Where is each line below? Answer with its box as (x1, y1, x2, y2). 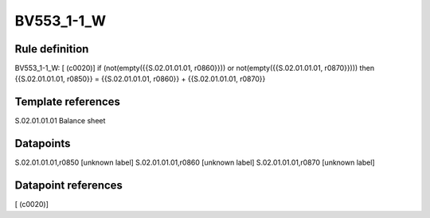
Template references (14, 95, 121, 109)
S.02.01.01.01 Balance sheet (14, 116, 106, 126)
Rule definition (14, 42, 89, 56)
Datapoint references (14, 179, 123, 193)
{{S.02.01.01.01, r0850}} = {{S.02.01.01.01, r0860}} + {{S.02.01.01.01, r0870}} (14, 74, 266, 84)
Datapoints (14, 137, 71, 150)
